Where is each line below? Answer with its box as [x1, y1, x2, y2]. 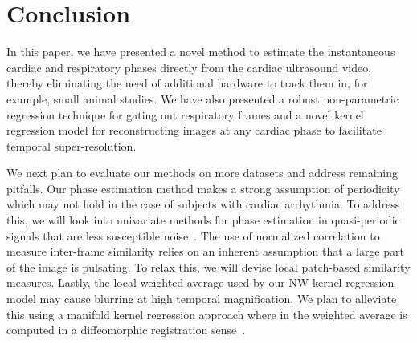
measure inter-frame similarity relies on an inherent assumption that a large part [6, 243, 404, 260]
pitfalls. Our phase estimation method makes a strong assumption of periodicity [6, 180, 400, 196]
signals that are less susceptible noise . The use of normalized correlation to [6, 227, 380, 244]
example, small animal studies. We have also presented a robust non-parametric [6, 90, 399, 107]
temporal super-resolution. [6, 137, 137, 154]
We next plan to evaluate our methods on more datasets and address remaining [6, 164, 399, 181]
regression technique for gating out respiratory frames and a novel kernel [6, 106, 364, 123]
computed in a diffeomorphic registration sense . [6, 321, 246, 338]
